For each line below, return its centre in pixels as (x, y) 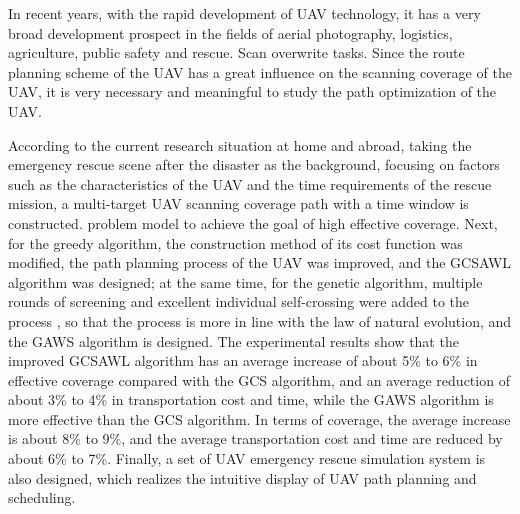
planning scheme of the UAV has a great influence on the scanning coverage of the (260, 71)
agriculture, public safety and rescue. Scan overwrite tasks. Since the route (236, 52)
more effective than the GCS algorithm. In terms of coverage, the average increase (259, 418)
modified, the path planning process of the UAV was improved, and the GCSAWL (260, 262)
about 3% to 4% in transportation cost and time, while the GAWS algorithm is (251, 399)
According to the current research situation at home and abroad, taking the (240, 144)
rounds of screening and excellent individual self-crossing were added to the (238, 301)
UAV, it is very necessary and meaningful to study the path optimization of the (252, 91)
